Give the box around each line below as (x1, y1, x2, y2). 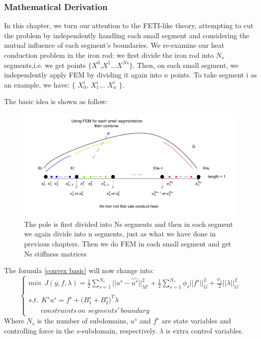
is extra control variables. (166, 325, 243, 336)
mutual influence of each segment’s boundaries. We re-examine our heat (4, 40, 224, 50)
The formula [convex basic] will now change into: (4, 265, 154, 276)
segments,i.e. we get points (4, 59, 86, 70)
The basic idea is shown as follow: (4, 96, 108, 107)
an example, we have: (4, 79, 70, 90)
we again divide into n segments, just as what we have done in (24, 228, 216, 239)
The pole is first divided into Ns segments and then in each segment (24, 218, 233, 229)
